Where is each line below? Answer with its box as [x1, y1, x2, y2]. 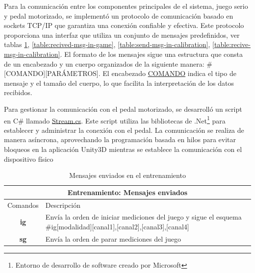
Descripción [45, 199, 80, 210]
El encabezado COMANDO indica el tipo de [102, 68, 236, 78]
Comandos [7, 199, 39, 210]
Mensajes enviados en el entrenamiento [69, 170, 186, 180]
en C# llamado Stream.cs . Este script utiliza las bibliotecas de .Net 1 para [4, 114, 226, 125]
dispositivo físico [4, 153, 53, 164]
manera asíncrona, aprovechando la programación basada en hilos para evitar [4, 134, 236, 145]
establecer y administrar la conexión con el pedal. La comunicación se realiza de [4, 124, 244, 135]
